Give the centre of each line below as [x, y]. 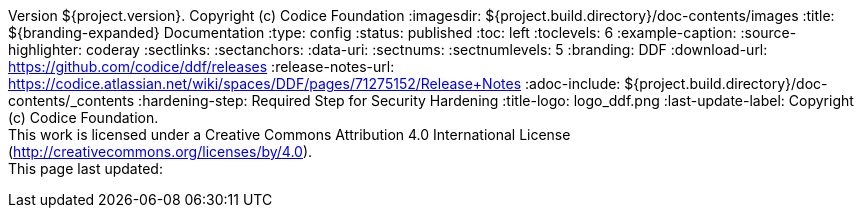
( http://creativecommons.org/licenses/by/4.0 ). [160, 151]
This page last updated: [85, 168]
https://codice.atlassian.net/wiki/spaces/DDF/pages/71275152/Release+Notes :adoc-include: [314, 83]
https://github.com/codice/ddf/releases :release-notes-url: [201, 66]
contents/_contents [71, 100]
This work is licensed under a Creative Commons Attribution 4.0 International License [289, 134]
